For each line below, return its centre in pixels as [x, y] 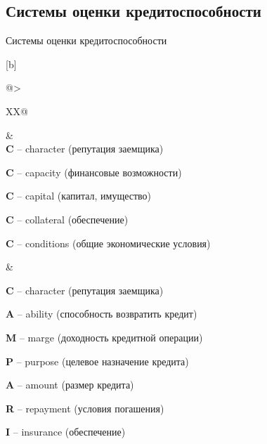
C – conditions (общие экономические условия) [108, 243]
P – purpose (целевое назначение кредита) [97, 361]
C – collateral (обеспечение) [67, 219]
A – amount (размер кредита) [70, 385]
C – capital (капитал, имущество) [79, 196]
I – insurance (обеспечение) [66, 432]
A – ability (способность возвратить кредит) [102, 314]
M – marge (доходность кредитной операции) [104, 337]
